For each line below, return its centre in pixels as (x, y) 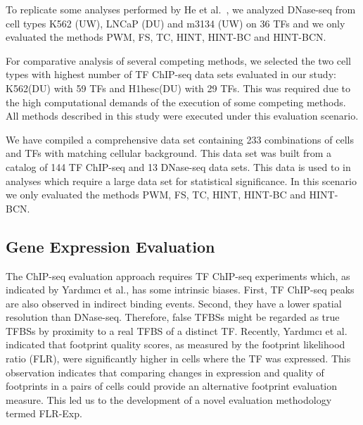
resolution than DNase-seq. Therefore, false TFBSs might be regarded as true (173, 317)
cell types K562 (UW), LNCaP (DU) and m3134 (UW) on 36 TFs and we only (176, 23)
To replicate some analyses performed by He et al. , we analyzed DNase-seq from (181, 9)
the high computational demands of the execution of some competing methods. (176, 102)
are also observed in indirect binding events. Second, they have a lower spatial (174, 303)
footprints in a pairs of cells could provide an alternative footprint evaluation (172, 386)
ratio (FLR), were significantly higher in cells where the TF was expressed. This (178, 359)
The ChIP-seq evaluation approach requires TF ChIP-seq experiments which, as (178, 275)
